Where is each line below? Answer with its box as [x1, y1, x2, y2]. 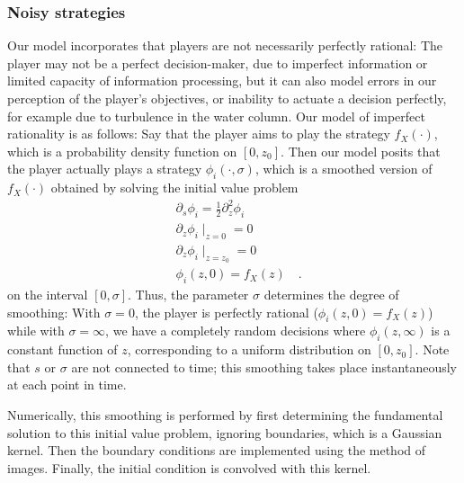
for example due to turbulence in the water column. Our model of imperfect [7, 106, 425, 125]
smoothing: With [7, 302, 101, 321]
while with [7, 321, 65, 340]
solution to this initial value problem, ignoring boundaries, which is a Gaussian [7, 423, 442, 442]
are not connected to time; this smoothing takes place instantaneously [71, 357, 457, 376]
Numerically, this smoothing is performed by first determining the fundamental [7, 405, 443, 424]
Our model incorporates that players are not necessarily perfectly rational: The [7, 36, 443, 55]
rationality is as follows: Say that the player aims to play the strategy [7, 124, 390, 143]
